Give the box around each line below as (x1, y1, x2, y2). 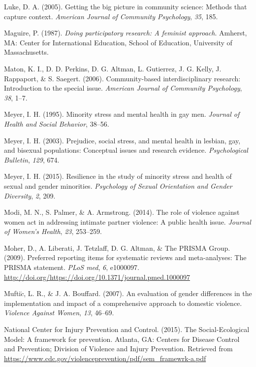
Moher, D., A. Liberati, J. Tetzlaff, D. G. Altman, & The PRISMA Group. (4, 242, 230, 253)
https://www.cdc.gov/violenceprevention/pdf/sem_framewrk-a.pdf (4, 353, 206, 363)
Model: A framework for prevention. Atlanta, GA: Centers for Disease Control (4, 334, 240, 344)
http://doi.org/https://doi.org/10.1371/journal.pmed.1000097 (4, 271, 190, 282)
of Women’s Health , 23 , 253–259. (4, 226, 102, 236)
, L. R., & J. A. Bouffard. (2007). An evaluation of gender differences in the (24, 288, 252, 299)
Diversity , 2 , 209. (4, 190, 56, 200)
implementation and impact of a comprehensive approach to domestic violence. (4, 298, 242, 308)
